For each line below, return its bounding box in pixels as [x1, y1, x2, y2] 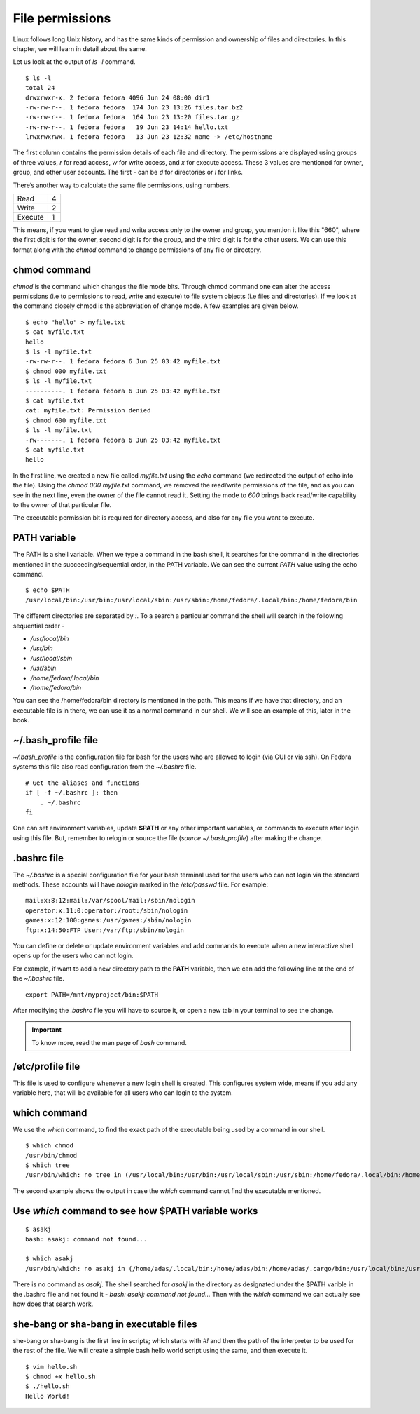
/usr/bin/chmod [25, 1151, 78, 1159]
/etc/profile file [13, 1060, 80, 1072]
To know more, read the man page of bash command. [31, 1038, 187, 1046]
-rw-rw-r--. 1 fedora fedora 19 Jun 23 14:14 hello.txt [25, 123, 229, 131]
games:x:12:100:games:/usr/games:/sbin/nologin [25, 916, 192, 924]
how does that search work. [13, 1300, 94, 1308]
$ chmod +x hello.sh [25, 1373, 96, 1381]
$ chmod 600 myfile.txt [25, 416, 107, 424]
